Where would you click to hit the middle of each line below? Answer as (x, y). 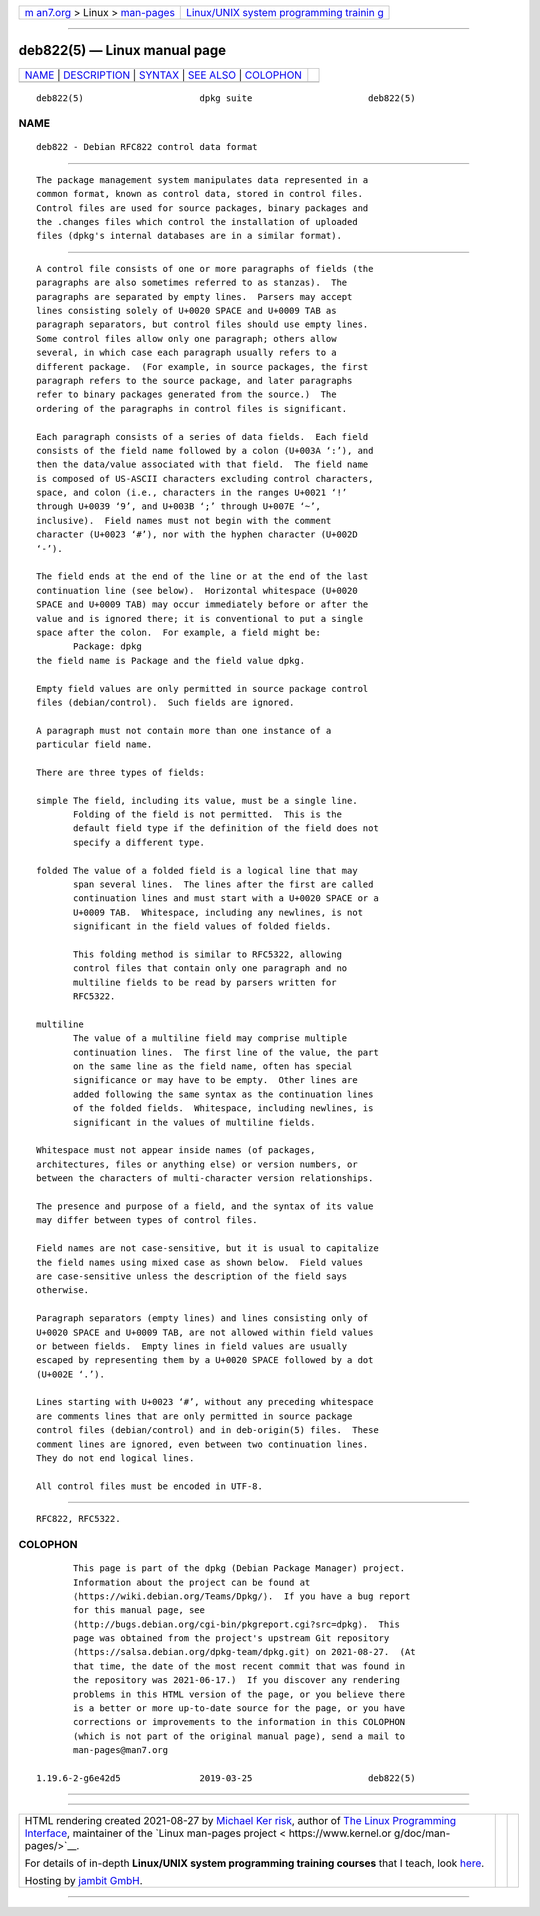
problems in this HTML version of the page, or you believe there (239, 1694)
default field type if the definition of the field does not (226, 828)
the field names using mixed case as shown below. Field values (200, 1262)
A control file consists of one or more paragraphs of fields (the (205, 268)
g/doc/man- (422, 1833)
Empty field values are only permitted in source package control (202, 688)
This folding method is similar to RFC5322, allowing (207, 954)
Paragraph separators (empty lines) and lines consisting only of (202, 1318)
